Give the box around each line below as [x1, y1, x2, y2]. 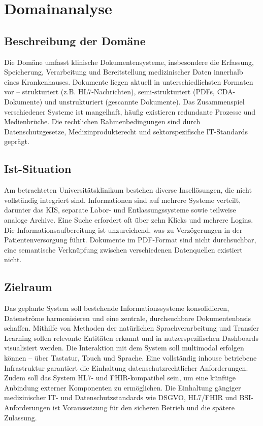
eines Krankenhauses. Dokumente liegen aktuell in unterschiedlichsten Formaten [4, 76, 253, 87]
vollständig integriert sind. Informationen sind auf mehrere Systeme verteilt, [4, 194, 241, 205]
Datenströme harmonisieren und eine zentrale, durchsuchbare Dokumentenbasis [4, 312, 251, 323]
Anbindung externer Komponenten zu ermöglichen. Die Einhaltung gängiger [4, 382, 241, 393]
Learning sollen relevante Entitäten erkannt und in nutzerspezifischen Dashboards [4, 332, 258, 343]
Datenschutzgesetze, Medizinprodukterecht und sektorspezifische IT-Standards [4, 126, 248, 136]
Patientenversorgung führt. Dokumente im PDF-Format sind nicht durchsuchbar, [4, 234, 256, 245]
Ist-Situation [4, 161, 72, 176]
